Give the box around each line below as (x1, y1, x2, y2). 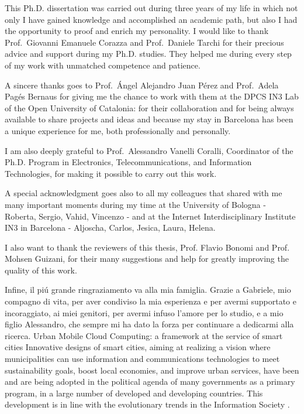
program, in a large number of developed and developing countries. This (5, 386, 263, 399)
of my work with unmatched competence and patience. (5, 59, 201, 71)
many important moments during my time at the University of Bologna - (5, 198, 266, 210)
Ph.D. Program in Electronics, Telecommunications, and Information (5, 156, 252, 168)
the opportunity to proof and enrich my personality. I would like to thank (5, 25, 269, 37)
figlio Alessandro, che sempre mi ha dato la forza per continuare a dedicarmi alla (5, 318, 294, 330)
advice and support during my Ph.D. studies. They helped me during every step (5, 47, 292, 60)
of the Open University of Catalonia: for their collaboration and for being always (5, 101, 294, 114)
